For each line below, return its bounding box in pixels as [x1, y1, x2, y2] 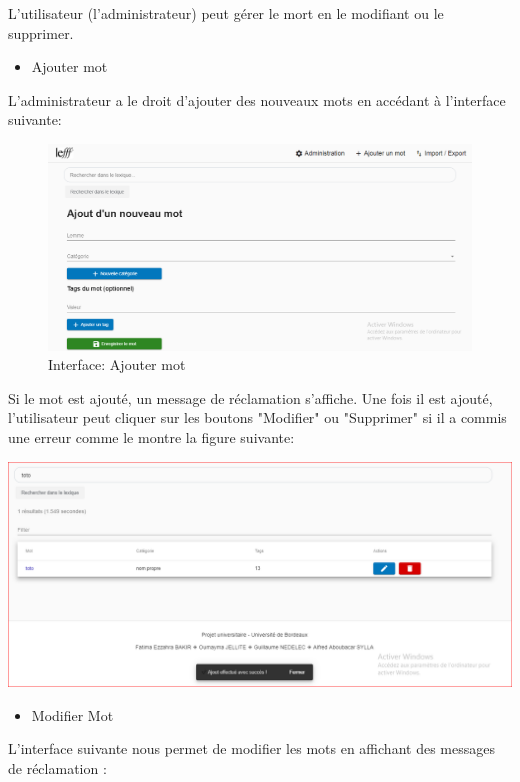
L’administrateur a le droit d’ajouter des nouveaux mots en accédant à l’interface [8, 89, 506, 110]
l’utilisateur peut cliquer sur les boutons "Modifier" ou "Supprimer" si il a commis [8, 407, 507, 428]
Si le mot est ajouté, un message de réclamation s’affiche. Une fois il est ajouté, [8, 387, 493, 408]
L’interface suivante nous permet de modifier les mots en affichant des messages [8, 738, 495, 759]
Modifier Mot [31, 704, 114, 725]
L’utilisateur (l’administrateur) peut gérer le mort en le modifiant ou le [8, 3, 444, 23]
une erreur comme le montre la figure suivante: [8, 426, 295, 447]
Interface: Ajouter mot [48, 354, 186, 375]
